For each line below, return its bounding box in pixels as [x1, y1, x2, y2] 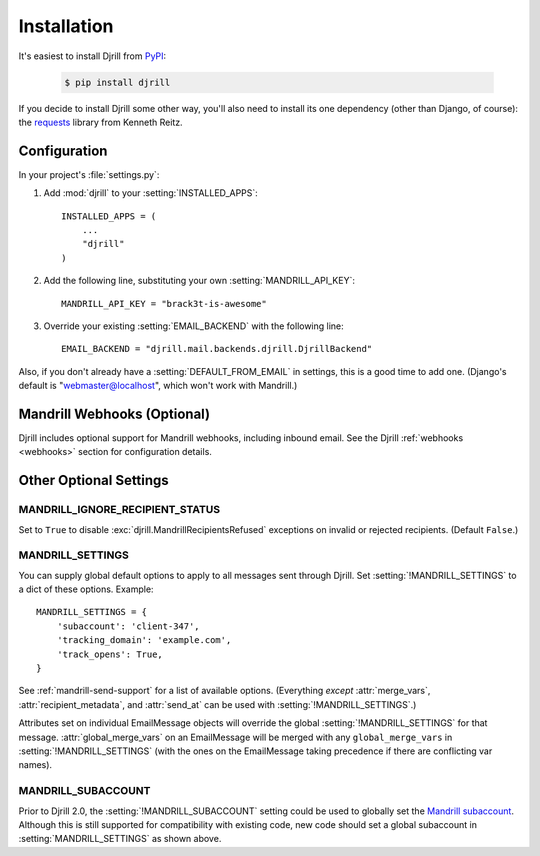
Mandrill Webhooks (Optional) [18, 405, 210, 422]
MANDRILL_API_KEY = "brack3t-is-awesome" [61, 298, 267, 309]
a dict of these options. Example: [18, 583, 154, 595]
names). [18, 759, 53, 771]
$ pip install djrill [64, 76, 171, 88]
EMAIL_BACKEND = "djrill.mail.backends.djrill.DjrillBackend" [61, 343, 373, 355]
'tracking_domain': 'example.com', [56, 635, 232, 646]
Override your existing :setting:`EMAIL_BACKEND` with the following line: [43, 320, 344, 332]
